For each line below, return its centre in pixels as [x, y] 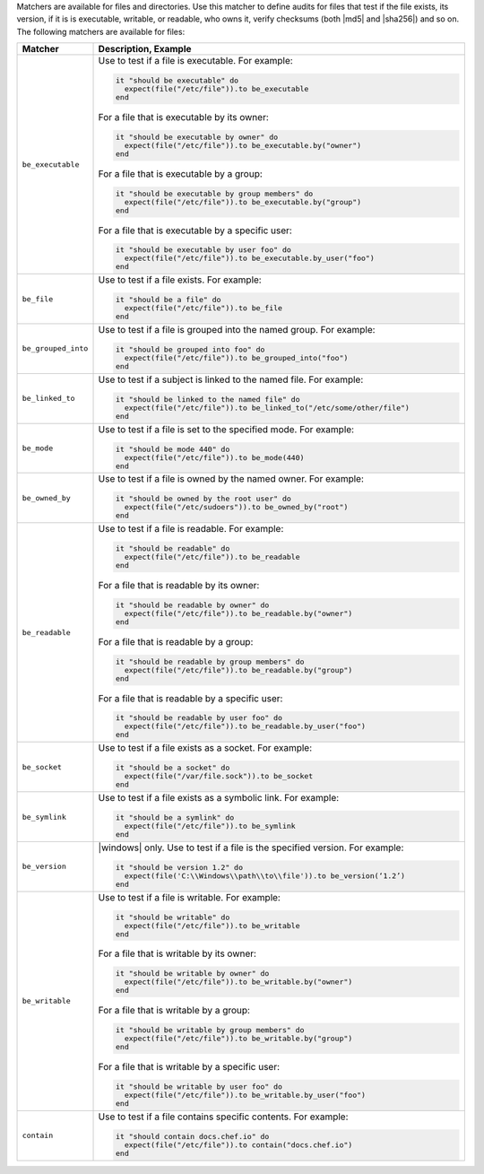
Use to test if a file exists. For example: [180, 280]
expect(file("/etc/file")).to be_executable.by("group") [243, 202]
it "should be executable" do [177, 81]
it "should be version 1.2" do [179, 867]
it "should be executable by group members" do [214, 193]
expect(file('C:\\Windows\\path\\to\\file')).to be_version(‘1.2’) [265, 876]
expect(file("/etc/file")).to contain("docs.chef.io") [238, 1145]
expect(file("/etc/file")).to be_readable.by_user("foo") [245, 726]
